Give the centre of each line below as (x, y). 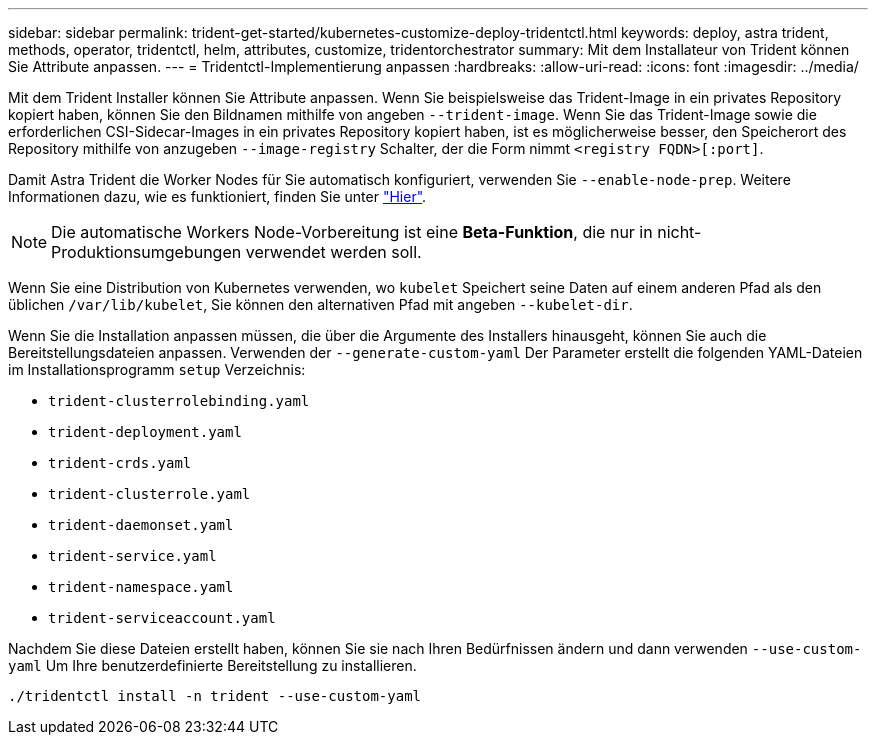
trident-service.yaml (132, 556)
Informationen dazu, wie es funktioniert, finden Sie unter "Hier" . (217, 196)
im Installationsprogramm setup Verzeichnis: (157, 369)
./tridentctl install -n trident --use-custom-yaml (215, 696)
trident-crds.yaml (120, 463)
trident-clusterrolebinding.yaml (179, 401)
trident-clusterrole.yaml (149, 494)
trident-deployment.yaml (145, 432)
